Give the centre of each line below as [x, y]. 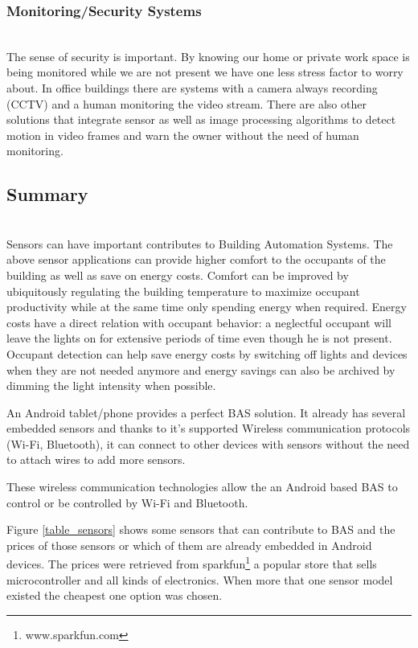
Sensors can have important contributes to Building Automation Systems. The [200, 243]
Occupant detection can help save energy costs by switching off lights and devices [207, 353]
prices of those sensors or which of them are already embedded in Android [189, 545]
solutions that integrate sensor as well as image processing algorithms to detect [201, 119]
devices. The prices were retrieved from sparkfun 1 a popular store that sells [192, 563]
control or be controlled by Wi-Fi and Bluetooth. [127, 502]
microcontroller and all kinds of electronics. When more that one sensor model [200, 579]
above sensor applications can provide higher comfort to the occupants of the [196, 259]
